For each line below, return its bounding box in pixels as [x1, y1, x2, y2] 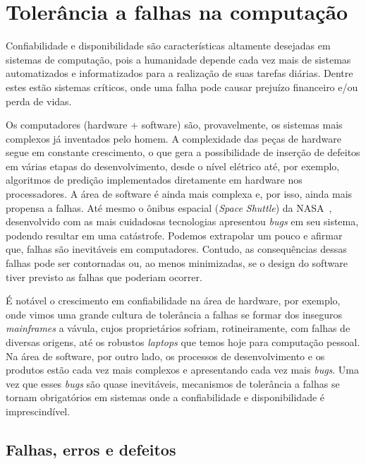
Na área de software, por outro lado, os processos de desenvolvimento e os [6, 348, 325, 363]
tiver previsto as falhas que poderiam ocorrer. [6, 269, 202, 284]
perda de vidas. [6, 93, 72, 108]
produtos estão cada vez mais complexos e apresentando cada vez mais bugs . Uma [6, 362, 360, 377]
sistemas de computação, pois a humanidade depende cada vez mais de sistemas [6, 52, 351, 66]
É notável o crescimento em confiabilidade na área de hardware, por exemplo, [6, 293, 341, 308]
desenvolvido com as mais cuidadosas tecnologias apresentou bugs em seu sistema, [6, 214, 359, 229]
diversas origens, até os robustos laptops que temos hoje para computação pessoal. [6, 335, 360, 349]
